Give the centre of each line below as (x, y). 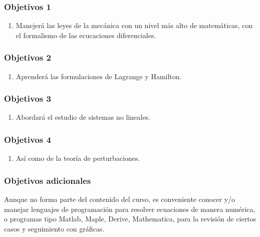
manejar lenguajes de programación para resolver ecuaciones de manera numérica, (130, 209)
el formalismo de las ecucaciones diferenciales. (86, 35)
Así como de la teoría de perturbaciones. (78, 158)
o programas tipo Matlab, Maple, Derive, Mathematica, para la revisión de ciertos (130, 219)
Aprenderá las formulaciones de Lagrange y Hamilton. (99, 76)
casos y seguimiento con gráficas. (54, 228)
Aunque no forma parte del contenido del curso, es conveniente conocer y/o (120, 199)
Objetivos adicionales (48, 180)
